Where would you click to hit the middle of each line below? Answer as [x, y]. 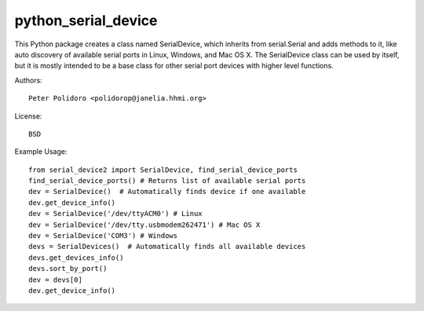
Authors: [28, 80]
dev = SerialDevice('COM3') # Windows [103, 236]
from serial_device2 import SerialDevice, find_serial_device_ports [163, 170]
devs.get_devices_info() [76, 258]
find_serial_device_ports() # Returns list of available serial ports [167, 181]
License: [28, 116]
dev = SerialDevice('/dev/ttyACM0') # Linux [116, 214]
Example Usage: [41, 152]
